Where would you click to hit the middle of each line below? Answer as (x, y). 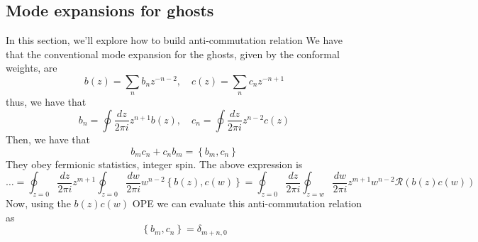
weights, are (32, 68)
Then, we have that (48, 139)
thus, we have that (46, 102)
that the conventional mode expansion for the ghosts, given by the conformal (173, 54)
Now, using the (38, 203)
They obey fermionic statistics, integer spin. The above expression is (154, 164)
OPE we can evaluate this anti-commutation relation (247, 203)
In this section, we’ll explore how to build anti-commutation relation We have (174, 40)
